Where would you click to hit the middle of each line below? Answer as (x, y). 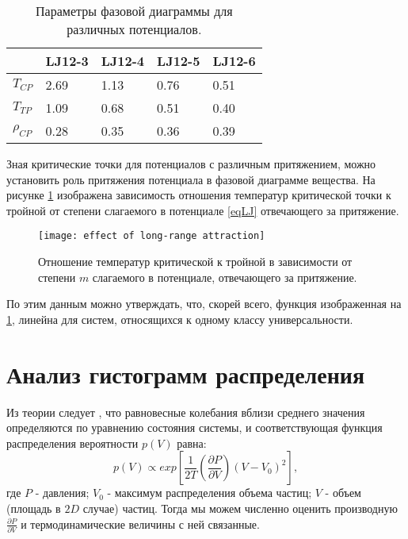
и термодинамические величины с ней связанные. (140, 524)
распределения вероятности (72, 443)
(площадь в (34, 508)
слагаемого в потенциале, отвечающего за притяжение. (225, 277)
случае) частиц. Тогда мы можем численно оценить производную (240, 508)
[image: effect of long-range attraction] (152, 236)
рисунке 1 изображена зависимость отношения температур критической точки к (199, 195)
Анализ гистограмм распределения (186, 373)
